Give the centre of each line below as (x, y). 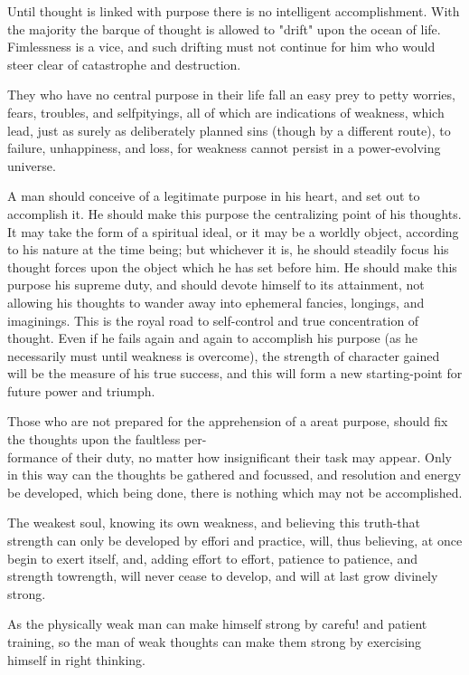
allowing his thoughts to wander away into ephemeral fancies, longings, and (216, 302)
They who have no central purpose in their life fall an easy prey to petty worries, (231, 95)
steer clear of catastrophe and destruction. (124, 64)
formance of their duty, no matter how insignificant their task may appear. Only (230, 456)
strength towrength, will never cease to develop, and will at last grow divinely (223, 576)
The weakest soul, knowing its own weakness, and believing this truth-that (214, 523)
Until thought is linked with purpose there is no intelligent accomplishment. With (234, 11)
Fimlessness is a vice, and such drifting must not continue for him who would (221, 47)
